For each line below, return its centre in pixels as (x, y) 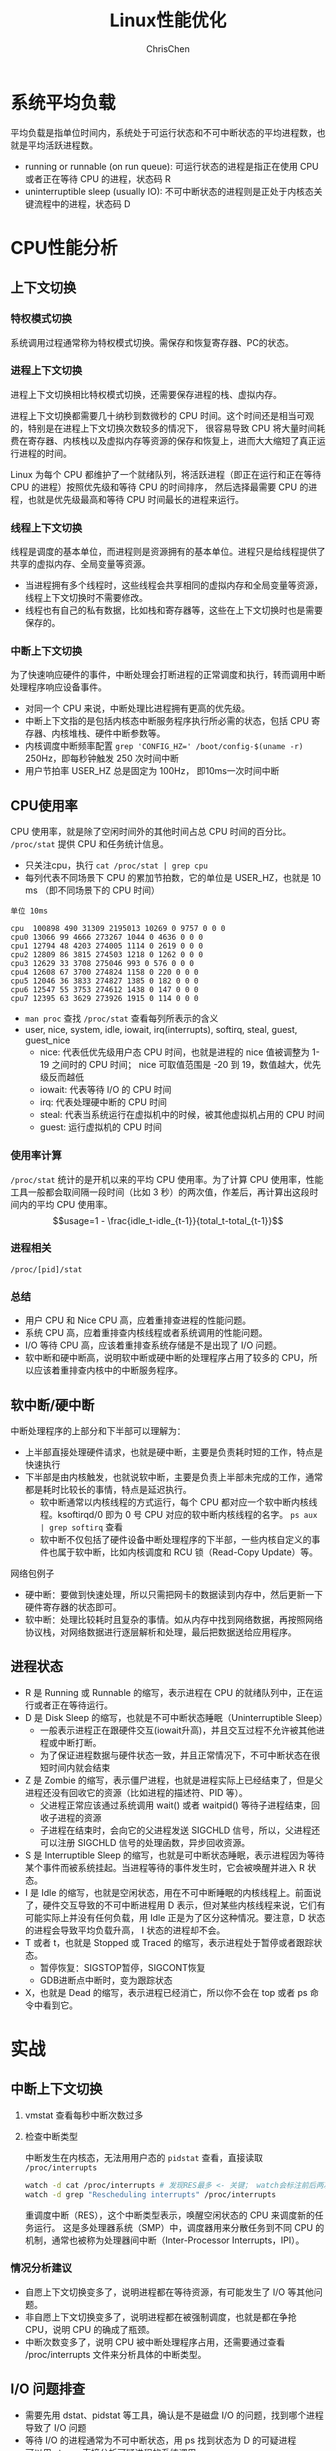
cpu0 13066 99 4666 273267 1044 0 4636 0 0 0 (106, 937)
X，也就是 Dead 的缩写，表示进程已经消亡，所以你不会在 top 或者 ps (166, 1992)
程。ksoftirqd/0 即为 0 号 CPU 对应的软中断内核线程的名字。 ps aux (178, 1514)
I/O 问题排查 (48, 2389)
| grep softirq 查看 (81, 1527)
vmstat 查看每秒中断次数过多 (84, 2115)
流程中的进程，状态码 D (82, 203)
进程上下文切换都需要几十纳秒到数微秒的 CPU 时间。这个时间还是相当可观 (162, 415)
